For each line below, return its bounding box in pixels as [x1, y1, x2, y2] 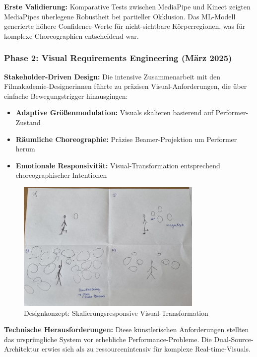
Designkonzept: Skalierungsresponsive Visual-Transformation [24, 307, 208, 318]
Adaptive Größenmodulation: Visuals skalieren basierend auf [15, 107, 213, 118]
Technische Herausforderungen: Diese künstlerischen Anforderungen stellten [4, 324, 249, 335]
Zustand [15, 117, 41, 127]
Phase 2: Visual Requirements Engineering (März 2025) [4, 52, 232, 64]
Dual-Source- [214, 334, 254, 344]
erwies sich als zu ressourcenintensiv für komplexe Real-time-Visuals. [41, 344, 251, 354]
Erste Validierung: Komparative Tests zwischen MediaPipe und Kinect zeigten [4, 1, 251, 11]
